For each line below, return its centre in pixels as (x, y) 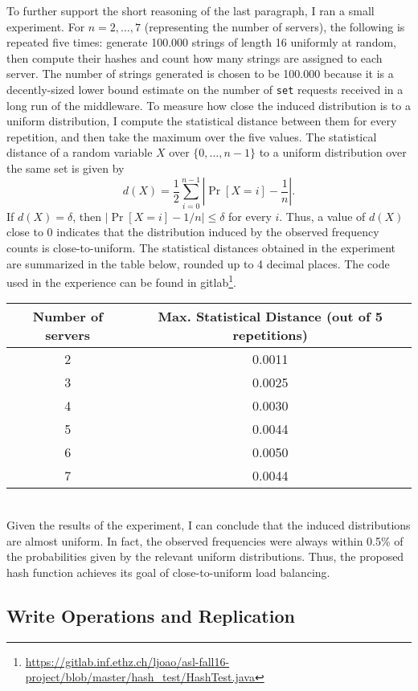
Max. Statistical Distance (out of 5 (270, 317)
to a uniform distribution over (333, 152)
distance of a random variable (80, 152)
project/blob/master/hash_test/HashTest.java (140, 677)
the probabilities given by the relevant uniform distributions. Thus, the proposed (205, 556)
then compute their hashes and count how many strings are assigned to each (195, 57)
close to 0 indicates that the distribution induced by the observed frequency (193, 232)
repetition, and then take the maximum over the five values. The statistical (192, 136)
